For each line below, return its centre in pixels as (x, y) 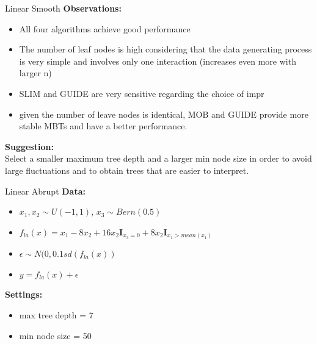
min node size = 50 (55, 335)
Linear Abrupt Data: (45, 191)
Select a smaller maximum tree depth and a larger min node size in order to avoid (158, 158)
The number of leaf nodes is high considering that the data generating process (166, 49)
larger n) (35, 73)
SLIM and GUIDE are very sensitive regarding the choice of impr (142, 93)
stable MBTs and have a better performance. (103, 126)
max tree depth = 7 (56, 315)
